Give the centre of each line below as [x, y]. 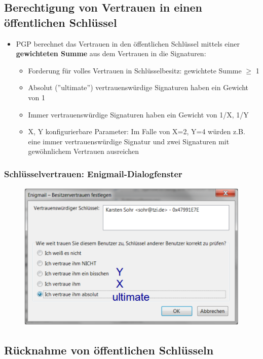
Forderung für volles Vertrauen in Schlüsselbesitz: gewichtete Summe [135, 70]
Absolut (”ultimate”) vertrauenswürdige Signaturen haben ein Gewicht [138, 87]
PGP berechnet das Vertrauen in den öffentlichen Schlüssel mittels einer [128, 43]
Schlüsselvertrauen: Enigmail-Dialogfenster [93, 173]
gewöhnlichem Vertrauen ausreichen [83, 151]
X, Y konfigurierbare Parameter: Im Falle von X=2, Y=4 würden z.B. [137, 131]
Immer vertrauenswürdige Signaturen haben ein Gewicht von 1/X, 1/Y [138, 114]
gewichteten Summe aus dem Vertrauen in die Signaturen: [111, 53]
